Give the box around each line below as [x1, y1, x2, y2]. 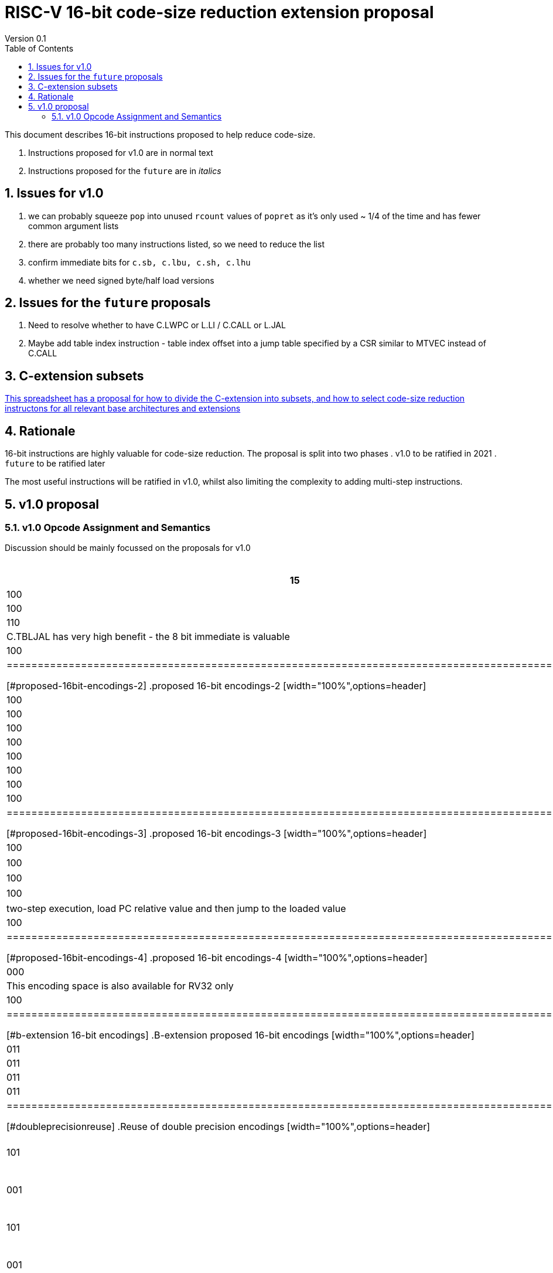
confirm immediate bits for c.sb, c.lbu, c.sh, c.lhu [28, 257, 251, 267]
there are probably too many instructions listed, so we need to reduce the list [28, 239, 325, 249]
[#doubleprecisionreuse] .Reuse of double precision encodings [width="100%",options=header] [6, 1121, 431, 1133]
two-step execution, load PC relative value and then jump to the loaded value [6, 903, 346, 915]
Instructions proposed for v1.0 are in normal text [28, 147, 213, 158]
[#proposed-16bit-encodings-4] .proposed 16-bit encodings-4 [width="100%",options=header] [6, 952, 428, 964]
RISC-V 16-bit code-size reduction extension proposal [5, 2, 434, 22]
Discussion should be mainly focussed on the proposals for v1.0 [5, 543, 251, 553]
